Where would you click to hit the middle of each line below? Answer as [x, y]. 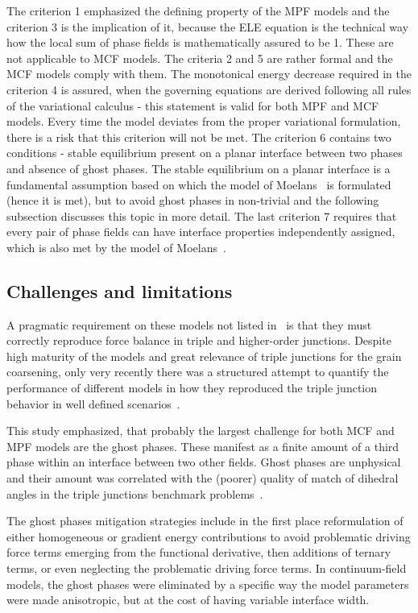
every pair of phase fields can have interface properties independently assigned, [201, 232]
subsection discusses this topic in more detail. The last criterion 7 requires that [202, 215]
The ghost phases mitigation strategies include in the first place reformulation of [205, 521]
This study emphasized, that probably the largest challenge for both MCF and [201, 431]
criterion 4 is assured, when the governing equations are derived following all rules [209, 89]
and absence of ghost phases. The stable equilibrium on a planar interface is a [199, 168]
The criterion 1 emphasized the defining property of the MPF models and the [198, 10]
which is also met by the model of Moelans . [116, 247]
